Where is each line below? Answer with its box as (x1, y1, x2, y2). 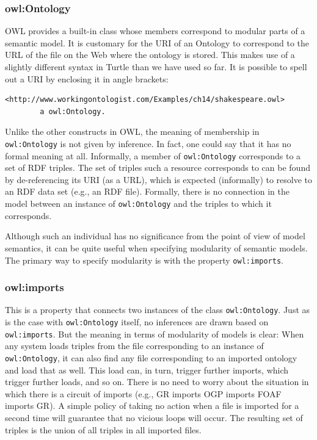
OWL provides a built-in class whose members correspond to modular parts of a (5, 24, 305, 37)
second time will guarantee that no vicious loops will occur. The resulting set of (5, 411, 303, 424)
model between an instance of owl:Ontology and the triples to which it (5, 197, 272, 210)
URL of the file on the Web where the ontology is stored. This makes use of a (5, 48, 295, 61)
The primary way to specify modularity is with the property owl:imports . (5, 253, 283, 266)
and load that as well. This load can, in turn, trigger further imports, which (5, 363, 289, 376)
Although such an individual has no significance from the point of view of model (5, 229, 305, 242)
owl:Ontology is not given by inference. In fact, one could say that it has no (5, 137, 291, 150)
